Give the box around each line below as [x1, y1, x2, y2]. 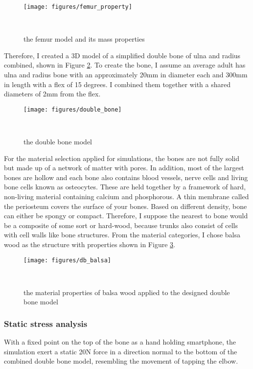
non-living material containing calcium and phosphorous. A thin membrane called [4, 191, 249, 202]
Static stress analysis [4, 317, 88, 329]
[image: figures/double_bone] [23, 106, 122, 113]
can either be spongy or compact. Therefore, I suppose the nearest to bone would [4, 210, 248, 221]
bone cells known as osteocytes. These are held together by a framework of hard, [4, 182, 246, 192]
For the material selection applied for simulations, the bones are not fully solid [4, 153, 240, 163]
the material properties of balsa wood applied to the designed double [23, 287, 230, 297]
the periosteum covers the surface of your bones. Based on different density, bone [4, 201, 247, 211]
